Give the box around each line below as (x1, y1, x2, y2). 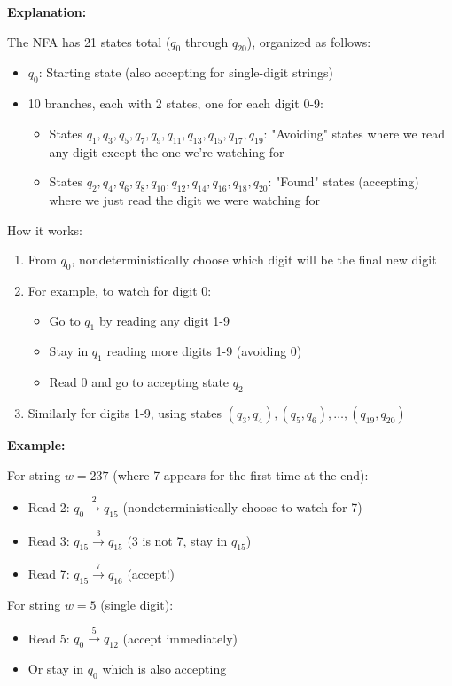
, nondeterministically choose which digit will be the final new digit (71, 250, 437, 269)
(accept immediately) (122, 628, 238, 647)
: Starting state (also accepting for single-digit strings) (38, 63, 333, 82)
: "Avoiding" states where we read (263, 123, 445, 142)
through (184, 32, 229, 51)
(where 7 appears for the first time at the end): (113, 465, 369, 484)
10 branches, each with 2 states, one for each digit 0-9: (27, 94, 323, 113)
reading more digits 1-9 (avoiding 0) (106, 342, 302, 360)
